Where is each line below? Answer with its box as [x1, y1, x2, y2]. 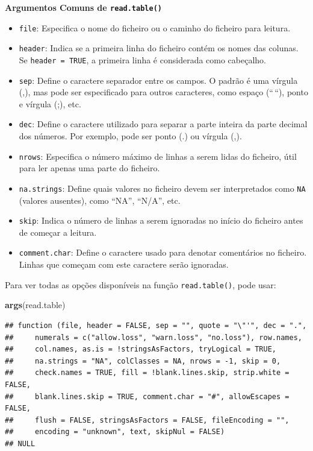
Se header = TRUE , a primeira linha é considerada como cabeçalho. [19, 53, 267, 66]
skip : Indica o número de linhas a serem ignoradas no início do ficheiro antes [19, 214, 303, 227]
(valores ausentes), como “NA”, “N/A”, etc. [19, 194, 181, 206]
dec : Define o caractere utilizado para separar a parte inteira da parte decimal [19, 118, 308, 130]
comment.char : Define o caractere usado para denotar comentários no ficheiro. [19, 246, 307, 259]
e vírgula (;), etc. [19, 97, 81, 110]
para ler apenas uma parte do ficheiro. [19, 162, 160, 174]
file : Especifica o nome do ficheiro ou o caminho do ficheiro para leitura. [19, 21, 291, 34]
